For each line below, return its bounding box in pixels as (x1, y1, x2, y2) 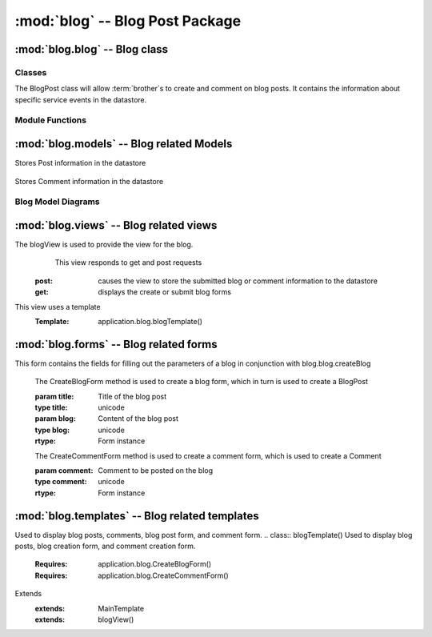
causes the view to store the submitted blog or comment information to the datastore (98, 276, 378, 286)
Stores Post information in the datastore (14, 158, 146, 168)
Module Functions (14, 114, 87, 126)
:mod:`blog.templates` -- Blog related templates (14, 509, 259, 523)
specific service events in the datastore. (14, 94, 147, 104)
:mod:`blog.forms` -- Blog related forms (14, 337, 218, 351)
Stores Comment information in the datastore (14, 176, 164, 186)
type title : (34, 403, 68, 412)
